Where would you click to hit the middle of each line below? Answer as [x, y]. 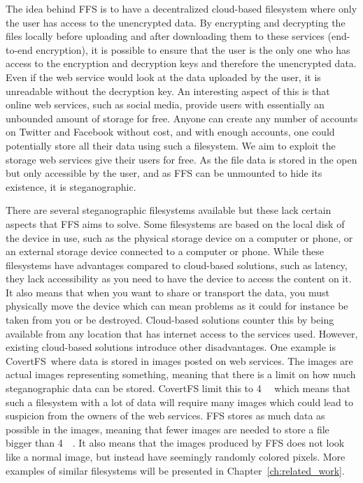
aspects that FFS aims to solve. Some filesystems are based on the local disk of [175, 223]
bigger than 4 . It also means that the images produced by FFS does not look [175, 443]
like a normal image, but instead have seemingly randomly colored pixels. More [176, 456]
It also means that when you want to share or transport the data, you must [168, 292]
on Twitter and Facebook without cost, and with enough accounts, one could [170, 132]
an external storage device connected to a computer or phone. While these [165, 251]
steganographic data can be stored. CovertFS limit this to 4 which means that [178, 388]
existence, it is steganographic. [71, 186]
